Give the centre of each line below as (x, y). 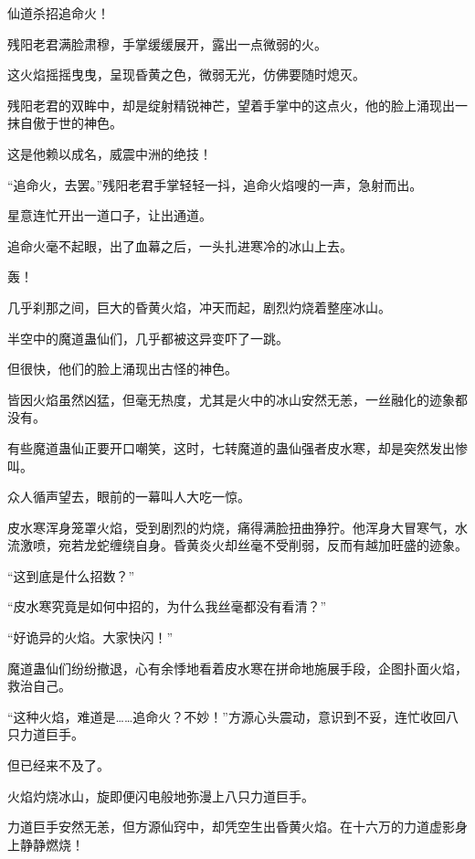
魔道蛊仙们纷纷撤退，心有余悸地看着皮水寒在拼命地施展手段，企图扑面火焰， (237, 668)
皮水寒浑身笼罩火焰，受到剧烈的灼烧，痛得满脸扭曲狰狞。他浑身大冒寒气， (231, 527)
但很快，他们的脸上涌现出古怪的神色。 (122, 369)
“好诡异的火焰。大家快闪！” (90, 637)
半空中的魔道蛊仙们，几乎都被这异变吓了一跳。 (148, 338)
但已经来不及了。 (58, 765)
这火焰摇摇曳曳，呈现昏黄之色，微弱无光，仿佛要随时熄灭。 (186, 74)
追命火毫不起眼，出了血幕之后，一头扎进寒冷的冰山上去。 (180, 245)
